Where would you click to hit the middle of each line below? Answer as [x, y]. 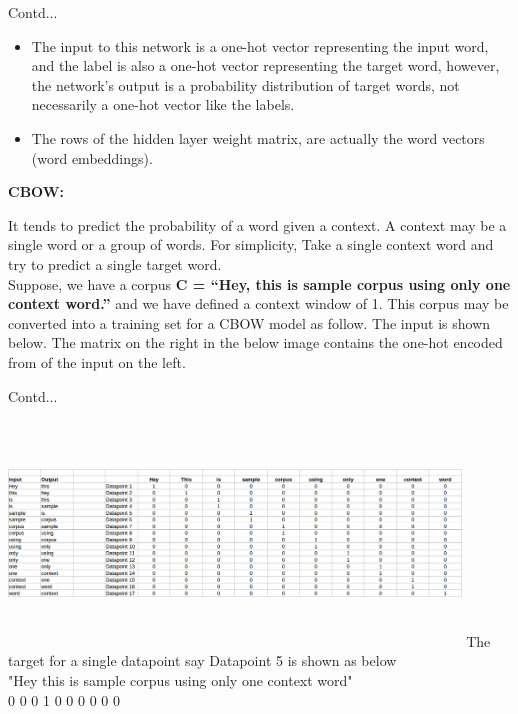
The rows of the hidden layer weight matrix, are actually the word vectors [258, 137]
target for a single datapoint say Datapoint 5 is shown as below [202, 660]
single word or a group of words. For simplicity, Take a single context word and [251, 244]
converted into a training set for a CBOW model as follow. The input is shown [249, 322]
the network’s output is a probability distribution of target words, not [245, 84]
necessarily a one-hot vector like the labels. [163, 104]
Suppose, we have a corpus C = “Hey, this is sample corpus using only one [259, 283]
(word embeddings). [92, 157]
